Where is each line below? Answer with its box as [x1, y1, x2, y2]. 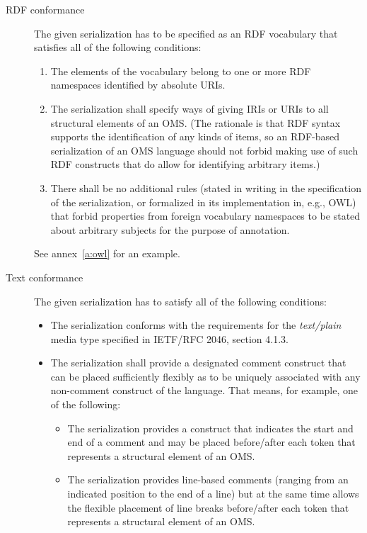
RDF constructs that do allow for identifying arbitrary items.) [50, 157, 320, 172]
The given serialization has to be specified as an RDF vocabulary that [34, 26, 338, 40]
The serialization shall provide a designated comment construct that [50, 355, 346, 370]
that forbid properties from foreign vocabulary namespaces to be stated [50, 208, 361, 223]
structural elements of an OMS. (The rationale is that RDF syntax [50, 115, 341, 130]
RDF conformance [6, 2, 85, 16]
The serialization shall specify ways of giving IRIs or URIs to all [50, 101, 329, 116]
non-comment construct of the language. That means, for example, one [50, 383, 359, 398]
